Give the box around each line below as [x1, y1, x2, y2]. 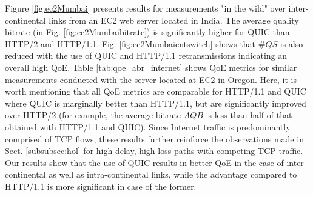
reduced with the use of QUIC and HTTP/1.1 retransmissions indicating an [5, 49, 288, 62]
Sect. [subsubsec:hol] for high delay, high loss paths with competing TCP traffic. [5, 144, 303, 157]
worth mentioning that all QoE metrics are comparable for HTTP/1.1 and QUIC [5, 85, 306, 98]
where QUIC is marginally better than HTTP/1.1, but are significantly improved [5, 96, 306, 109]
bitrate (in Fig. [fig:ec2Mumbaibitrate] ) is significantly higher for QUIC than [5, 25, 290, 38]
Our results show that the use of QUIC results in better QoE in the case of [5, 156, 284, 169]
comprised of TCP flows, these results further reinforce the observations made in [5, 132, 304, 145]
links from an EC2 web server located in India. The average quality [49, 13, 299, 26]
